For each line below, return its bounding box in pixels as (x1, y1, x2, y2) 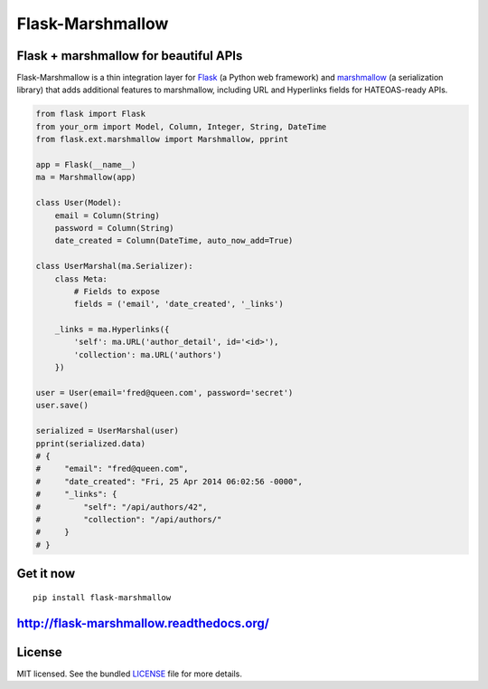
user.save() (35, 400, 89, 411)
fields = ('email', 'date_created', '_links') (73, 299, 284, 310)
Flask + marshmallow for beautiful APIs (16, 48, 243, 63)
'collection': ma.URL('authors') (73, 349, 222, 359)
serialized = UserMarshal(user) (35, 426, 180, 436)
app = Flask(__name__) (35, 159, 136, 169)
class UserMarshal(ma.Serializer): (35, 261, 193, 272)
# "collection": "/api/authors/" (35, 514, 222, 524)
